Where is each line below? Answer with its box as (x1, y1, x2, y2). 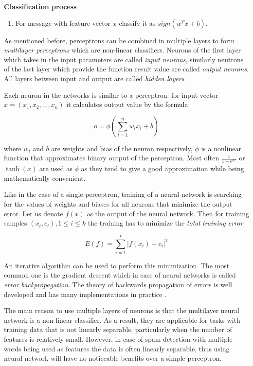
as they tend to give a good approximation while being (81, 163, 244, 174)
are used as (39, 163, 72, 174)
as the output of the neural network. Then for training (87, 208, 249, 218)
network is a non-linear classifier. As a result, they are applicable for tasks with (4, 314, 240, 325)
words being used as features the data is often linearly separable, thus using (4, 343, 230, 353)
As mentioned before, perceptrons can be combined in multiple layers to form (4, 35, 235, 45)
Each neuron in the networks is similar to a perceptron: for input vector (4, 89, 218, 100)
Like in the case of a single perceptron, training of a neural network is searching (4, 189, 242, 199)
